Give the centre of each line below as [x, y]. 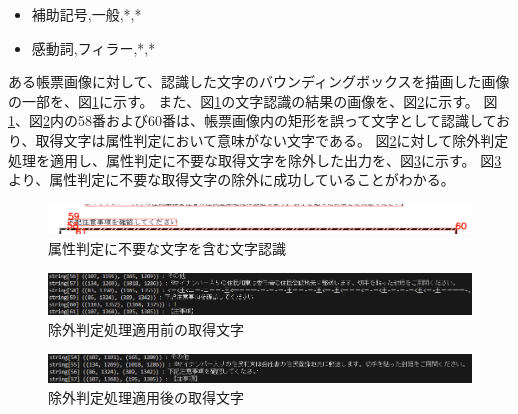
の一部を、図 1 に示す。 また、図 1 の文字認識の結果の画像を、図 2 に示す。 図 [253, 100]
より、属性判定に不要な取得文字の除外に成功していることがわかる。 [231, 179]
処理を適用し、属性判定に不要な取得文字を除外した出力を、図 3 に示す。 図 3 [255, 159]
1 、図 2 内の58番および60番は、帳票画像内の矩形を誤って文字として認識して [252, 120]
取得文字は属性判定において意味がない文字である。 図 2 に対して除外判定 [272, 139]
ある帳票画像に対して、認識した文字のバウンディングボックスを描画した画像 [259, 81]
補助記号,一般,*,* [86, 14]
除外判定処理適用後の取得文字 [146, 396]
